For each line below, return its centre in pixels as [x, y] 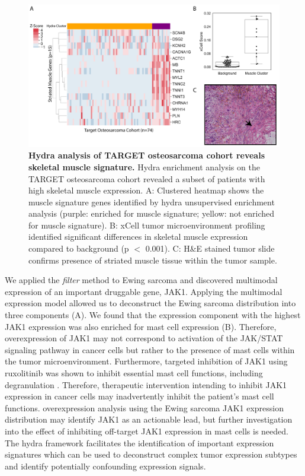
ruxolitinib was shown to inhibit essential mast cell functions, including [134, 373]
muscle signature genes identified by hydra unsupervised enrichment [152, 201]
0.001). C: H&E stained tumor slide [210, 248]
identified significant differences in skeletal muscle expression [138, 237]
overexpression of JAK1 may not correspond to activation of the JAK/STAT [144, 338]
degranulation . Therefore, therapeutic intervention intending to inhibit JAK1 [146, 384]
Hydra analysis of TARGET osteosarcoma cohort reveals [147, 155]
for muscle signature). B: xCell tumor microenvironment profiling [147, 225]
